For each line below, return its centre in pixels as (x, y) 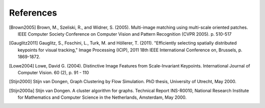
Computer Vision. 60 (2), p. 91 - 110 (53, 72)
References (33, 13)
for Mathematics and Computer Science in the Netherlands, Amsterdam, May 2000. (102, 97)
